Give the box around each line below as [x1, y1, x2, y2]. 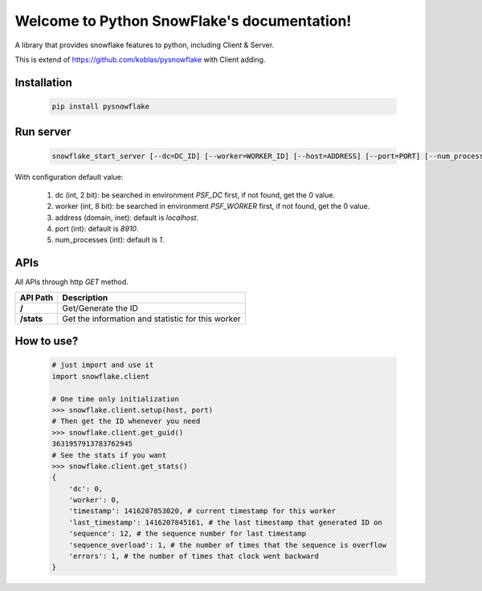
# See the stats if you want [51, 450, 167, 459]
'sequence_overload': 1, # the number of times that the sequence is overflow [68, 540, 387, 549]
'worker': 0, [68, 495, 120, 505]
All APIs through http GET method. [14, 277, 129, 287]
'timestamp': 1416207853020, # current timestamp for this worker [68, 507, 337, 516]
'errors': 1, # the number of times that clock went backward [68, 552, 319, 561]
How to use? [14, 334, 79, 348]
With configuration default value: [14, 172, 124, 181]
